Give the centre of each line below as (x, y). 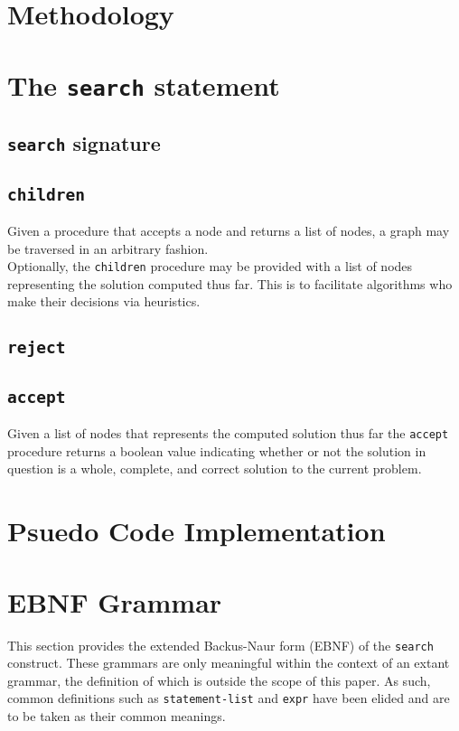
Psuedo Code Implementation (197, 531)
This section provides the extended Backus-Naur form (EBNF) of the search (220, 645)
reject (37, 348)
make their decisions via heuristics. (104, 301)
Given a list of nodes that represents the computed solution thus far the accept (228, 433)
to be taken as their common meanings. (117, 716)
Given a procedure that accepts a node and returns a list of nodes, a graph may (229, 231)
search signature (84, 143)
